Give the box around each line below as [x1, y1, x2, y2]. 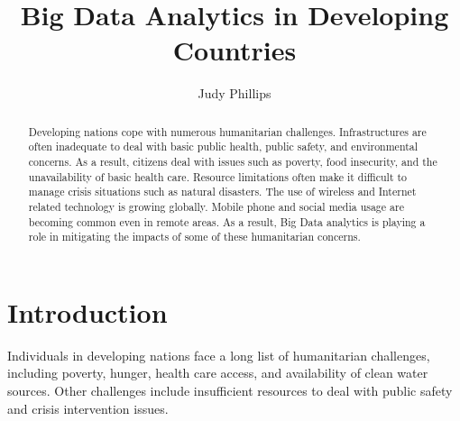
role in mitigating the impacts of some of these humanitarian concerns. [28, 229, 361, 244]
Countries [172, 32, 297, 69]
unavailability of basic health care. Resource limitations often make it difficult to [28, 169, 408, 184]
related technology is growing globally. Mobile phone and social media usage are [28, 198, 404, 214]
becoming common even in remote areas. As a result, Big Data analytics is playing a [28, 214, 426, 229]
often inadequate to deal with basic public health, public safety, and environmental [28, 139, 419, 154]
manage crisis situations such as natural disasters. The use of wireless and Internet [28, 184, 417, 199]
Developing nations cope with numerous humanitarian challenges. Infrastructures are [28, 124, 427, 139]
